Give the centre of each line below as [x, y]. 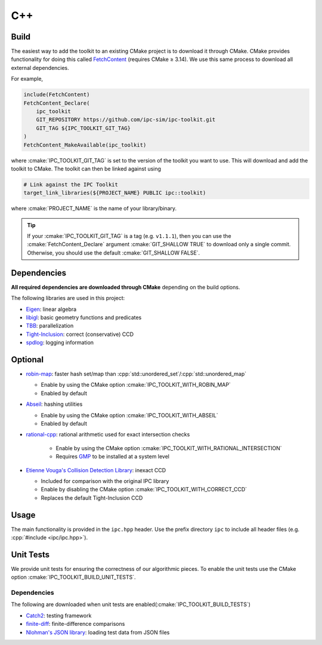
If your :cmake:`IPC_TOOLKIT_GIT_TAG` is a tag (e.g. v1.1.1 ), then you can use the [129, 236]
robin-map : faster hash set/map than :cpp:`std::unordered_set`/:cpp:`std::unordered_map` [136, 374]
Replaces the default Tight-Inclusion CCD [92, 498]
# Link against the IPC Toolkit [71, 184]
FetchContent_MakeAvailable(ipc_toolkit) [85, 145]
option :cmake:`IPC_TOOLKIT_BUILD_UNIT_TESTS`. [74, 577]
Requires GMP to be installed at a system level [113, 457]
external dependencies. [40, 68]
